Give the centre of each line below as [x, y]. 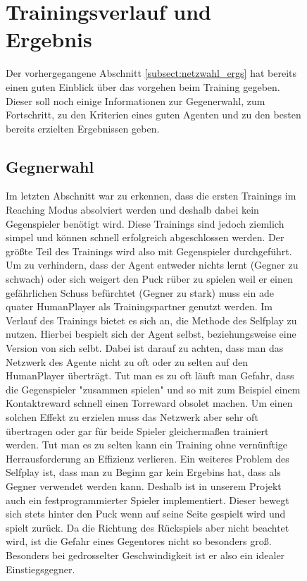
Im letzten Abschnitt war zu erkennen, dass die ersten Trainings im [151, 196]
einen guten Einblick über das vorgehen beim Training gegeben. [143, 86]
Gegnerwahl [50, 166]
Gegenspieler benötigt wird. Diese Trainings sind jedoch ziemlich [145, 223]
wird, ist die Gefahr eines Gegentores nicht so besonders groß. [139, 541]
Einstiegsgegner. [40, 569]
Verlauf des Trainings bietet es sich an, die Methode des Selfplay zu [151, 320]
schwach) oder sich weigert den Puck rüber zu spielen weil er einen [149, 279]
